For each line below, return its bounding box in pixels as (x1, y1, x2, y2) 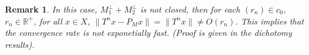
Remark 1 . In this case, (5, 3, 98, 15)
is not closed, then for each (140, 3, 241, 15)
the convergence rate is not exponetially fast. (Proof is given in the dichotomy (5, 26, 292, 39)
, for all (33, 14, 62, 27)
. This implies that (235, 14, 304, 27)
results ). (5, 38, 35, 50)
